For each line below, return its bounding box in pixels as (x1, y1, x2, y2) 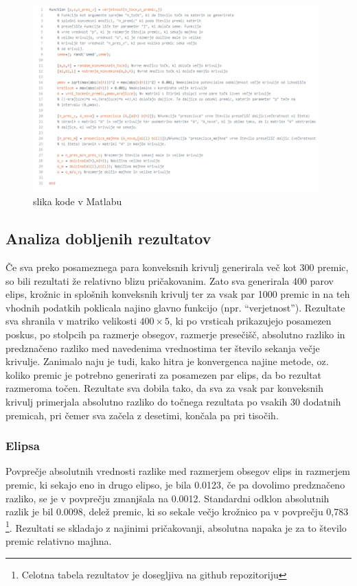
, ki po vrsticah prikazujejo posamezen (170, 314, 332, 328)
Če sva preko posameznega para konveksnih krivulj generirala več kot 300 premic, (5, 260, 349, 274)
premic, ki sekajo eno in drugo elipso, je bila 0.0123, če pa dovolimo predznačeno (5, 478, 345, 492)
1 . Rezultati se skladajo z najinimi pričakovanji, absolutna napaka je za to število (5, 518, 347, 535)
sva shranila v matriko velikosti (5, 314, 137, 328)
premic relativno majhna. (5, 534, 112, 548)
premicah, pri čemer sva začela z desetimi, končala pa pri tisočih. (5, 408, 279, 422)
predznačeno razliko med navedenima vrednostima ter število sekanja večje (5, 340, 320, 355)
